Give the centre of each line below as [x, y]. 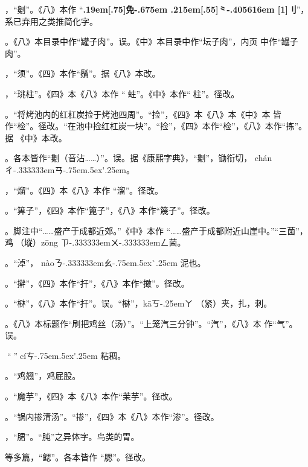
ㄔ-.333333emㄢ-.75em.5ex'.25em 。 [70, 169]
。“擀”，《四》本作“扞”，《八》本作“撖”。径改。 [97, 283]
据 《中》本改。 [36, 137]
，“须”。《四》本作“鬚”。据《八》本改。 [83, 73]
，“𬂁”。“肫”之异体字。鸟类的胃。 [72, 437]
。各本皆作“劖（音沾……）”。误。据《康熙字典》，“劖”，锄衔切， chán [139, 158]
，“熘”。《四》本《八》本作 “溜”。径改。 [84, 190]
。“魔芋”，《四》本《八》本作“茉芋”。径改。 [91, 396]
